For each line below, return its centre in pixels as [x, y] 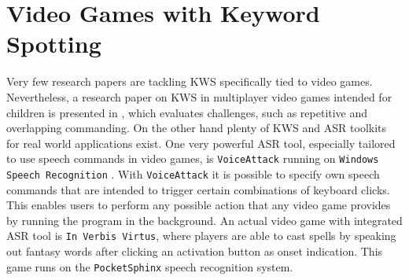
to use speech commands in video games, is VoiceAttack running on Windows [193, 158]
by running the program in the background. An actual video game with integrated [204, 220]
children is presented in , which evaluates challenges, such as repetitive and [187, 112]
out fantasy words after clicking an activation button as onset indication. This [195, 251]
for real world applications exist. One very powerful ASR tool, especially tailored [201, 143]
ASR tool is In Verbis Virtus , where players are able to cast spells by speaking [201, 236]
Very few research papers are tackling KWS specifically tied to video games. [190, 81]
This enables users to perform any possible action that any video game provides [199, 205]
